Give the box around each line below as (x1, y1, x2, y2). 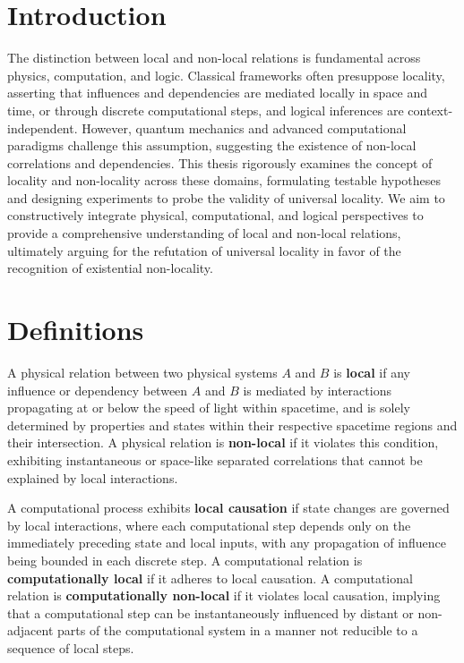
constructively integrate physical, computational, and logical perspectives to (7, 206, 424, 225)
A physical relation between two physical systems (7, 362, 278, 381)
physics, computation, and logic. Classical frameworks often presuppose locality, (7, 65, 445, 84)
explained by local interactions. (7, 468, 178, 487)
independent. (7, 118, 78, 137)
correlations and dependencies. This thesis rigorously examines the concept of (7, 153, 433, 172)
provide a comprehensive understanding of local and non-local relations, (7, 224, 401, 242)
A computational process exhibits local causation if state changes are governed (7, 498, 450, 517)
